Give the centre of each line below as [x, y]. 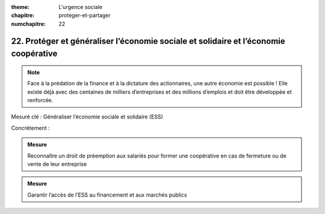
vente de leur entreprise [57, 164]
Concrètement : [30, 128]
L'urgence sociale [80, 7]
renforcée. [40, 100]
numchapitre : [29, 23]
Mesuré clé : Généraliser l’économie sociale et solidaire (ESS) [87, 117]
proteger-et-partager [85, 16]
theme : [20, 7]
